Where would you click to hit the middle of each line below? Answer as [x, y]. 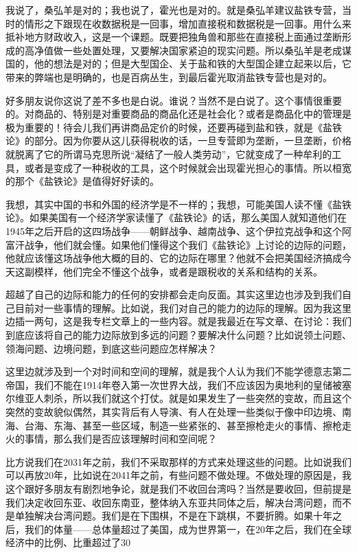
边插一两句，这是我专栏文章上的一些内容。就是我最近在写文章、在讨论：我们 [178, 321]
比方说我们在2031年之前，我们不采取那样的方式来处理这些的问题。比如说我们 [178, 461]
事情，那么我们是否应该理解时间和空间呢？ [120, 439]
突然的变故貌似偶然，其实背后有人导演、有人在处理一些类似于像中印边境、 [174, 412]
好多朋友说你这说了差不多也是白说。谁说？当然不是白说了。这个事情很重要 [174, 100]
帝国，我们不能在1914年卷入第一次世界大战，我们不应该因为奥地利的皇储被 [174, 384]
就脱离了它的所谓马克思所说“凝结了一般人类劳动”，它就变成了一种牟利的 [169, 154]
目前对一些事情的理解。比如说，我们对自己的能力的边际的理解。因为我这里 [183, 307]
